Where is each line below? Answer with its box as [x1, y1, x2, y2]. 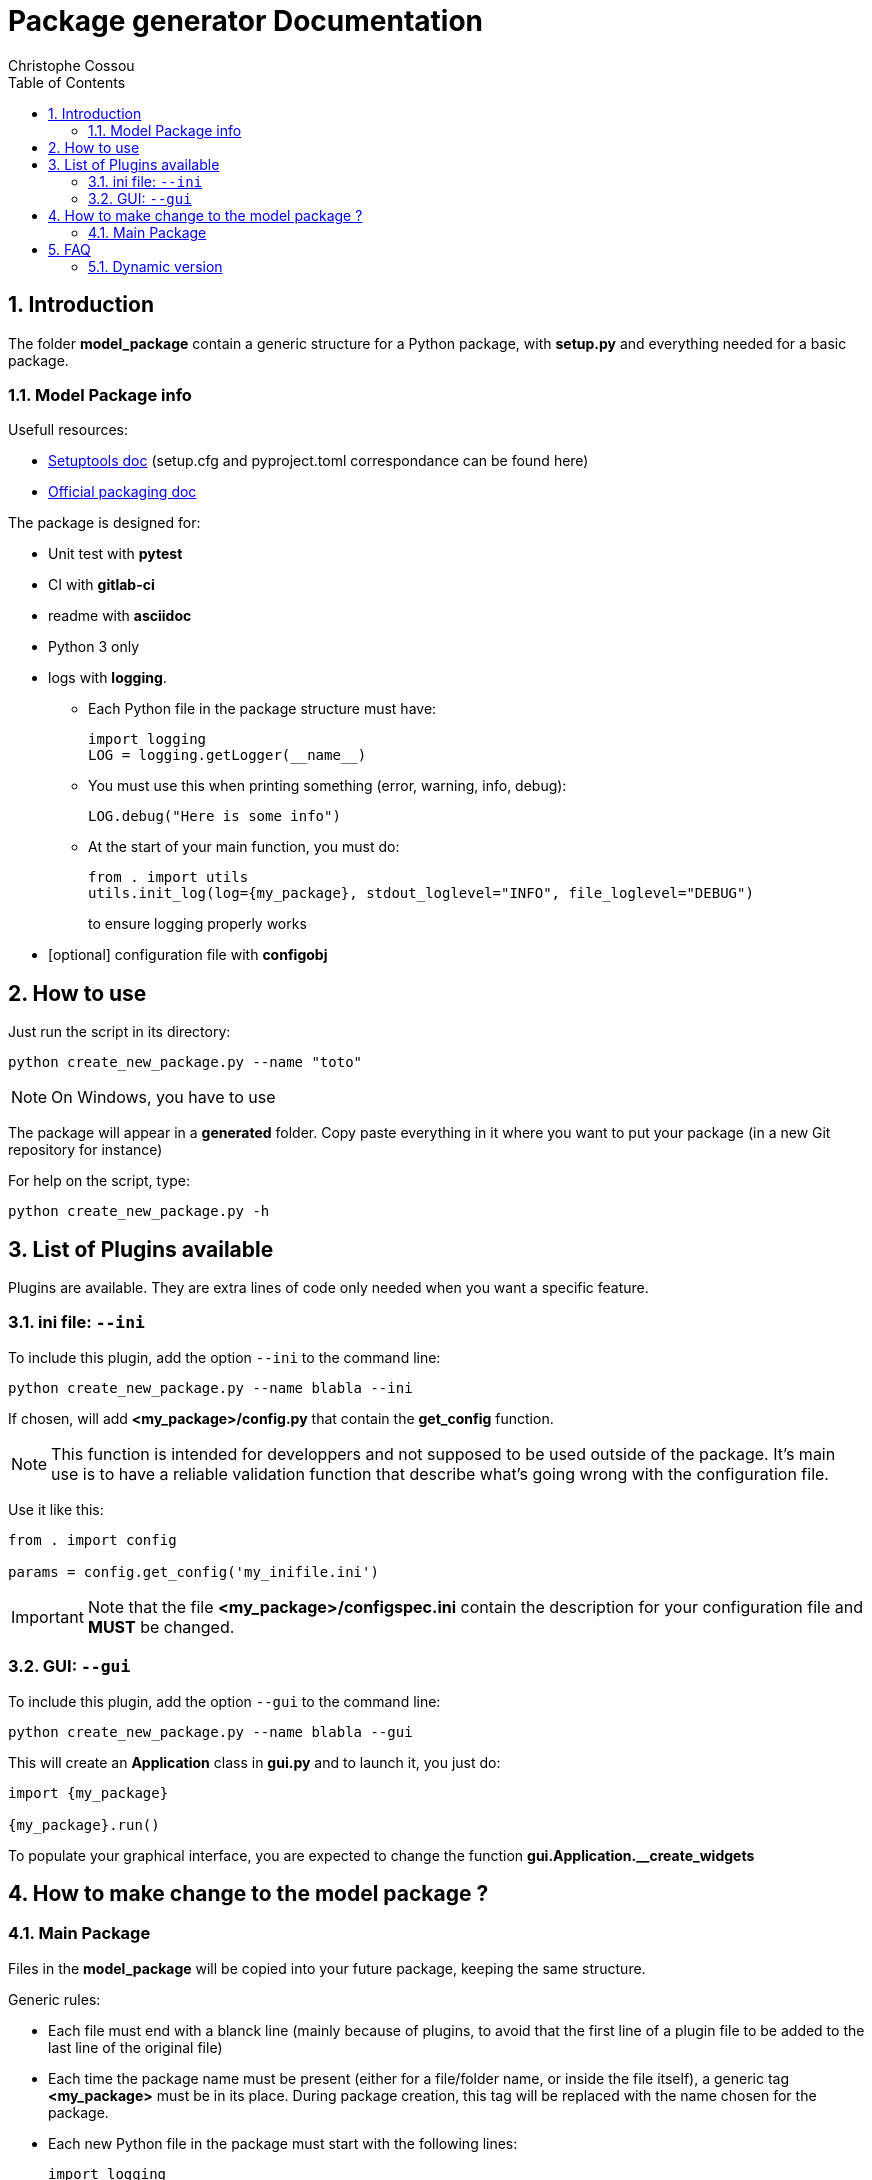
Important [11, 1606, 84, 1627]
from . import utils [88, 869, 249, 886]
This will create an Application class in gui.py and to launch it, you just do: [8, 1753, 501, 1771]
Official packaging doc [48, 483, 197, 501]
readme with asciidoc [48, 607, 192, 625]
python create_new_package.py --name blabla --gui [8, 1723, 413, 1740]
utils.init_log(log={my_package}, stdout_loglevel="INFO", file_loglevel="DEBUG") [88, 885, 754, 902]
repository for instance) [8, 1141, 163, 1159]
